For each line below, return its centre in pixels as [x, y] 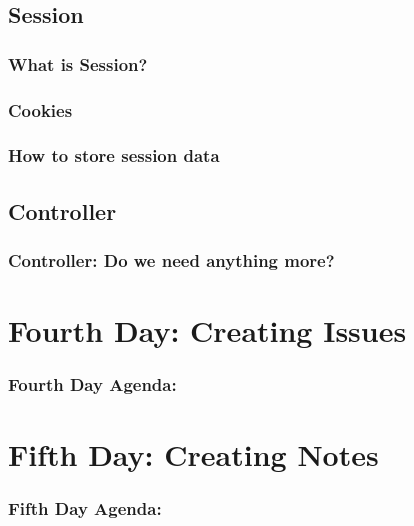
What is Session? [78, 63]
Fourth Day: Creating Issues [207, 330]
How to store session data [114, 155]
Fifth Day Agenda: [85, 508]
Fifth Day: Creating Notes [193, 454]
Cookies [40, 109]
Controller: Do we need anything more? [171, 260]
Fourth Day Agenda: [92, 384]
